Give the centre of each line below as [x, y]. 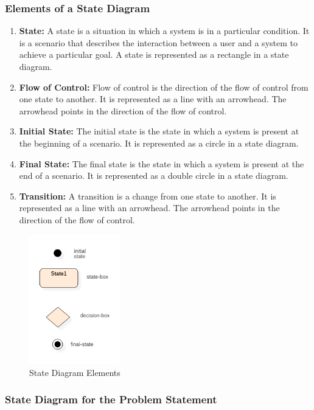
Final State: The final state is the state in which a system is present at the [162, 163]
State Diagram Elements [75, 372]
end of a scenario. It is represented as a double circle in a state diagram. [154, 175]
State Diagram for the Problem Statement [111, 399]
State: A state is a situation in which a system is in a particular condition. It [164, 31]
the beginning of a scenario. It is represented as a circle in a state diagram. [159, 143]
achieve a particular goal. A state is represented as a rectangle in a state [154, 54]
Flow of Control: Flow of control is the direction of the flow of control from [164, 87]
